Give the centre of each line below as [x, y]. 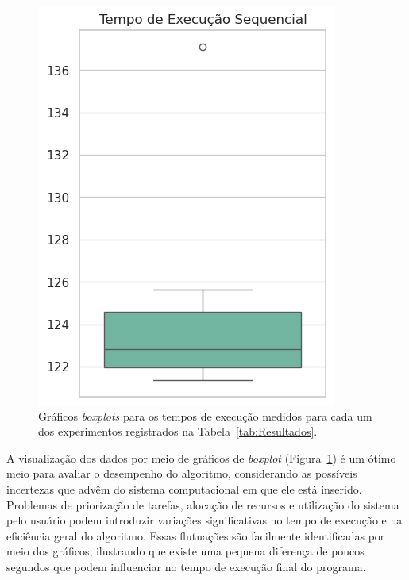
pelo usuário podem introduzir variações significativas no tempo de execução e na [204, 520]
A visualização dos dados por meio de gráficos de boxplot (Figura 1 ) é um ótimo [201, 457]
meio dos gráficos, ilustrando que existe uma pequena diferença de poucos [185, 551]
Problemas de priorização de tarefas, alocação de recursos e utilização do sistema [203, 504]
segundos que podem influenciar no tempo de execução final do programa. [186, 566]
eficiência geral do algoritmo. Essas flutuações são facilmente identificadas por [196, 535]
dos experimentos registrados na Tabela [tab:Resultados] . [178, 431]
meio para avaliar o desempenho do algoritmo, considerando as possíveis [182, 473]
